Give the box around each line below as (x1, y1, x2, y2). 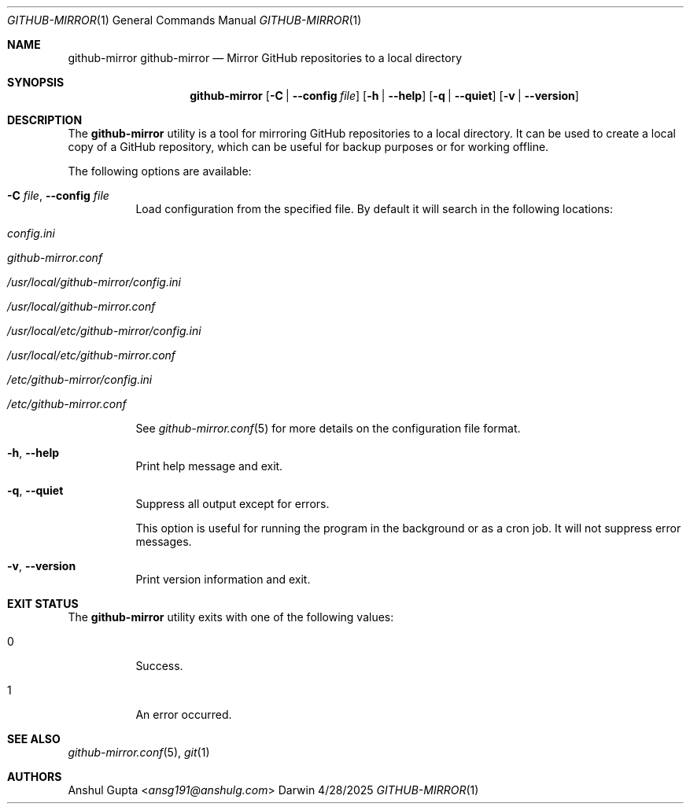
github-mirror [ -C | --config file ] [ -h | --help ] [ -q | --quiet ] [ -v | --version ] (190, 89, 579, 102)
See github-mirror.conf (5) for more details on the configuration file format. (135, 422, 521, 435)
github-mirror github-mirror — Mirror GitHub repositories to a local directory (68, 51, 463, 64)
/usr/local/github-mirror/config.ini (7, 275, 182, 289)
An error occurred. (135, 708, 232, 721)
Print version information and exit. (135, 573, 311, 586)
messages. (135, 535, 192, 548)
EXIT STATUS (7, 597, 79, 610)
